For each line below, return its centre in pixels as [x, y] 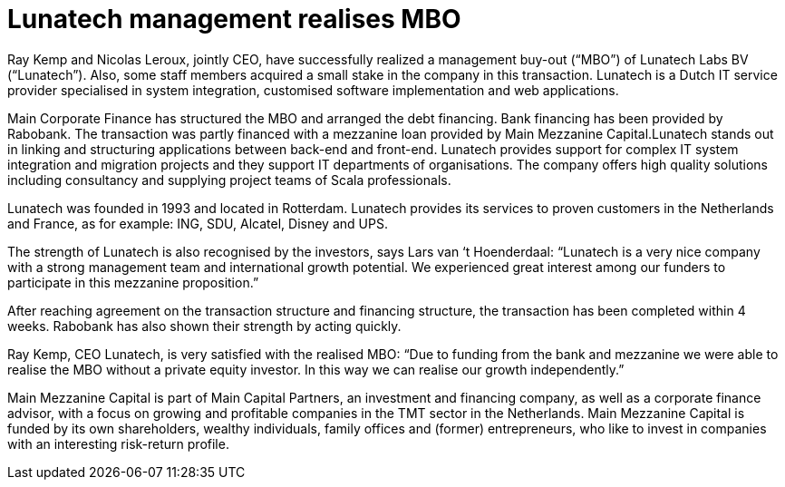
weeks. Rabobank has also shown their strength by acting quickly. [204, 326]
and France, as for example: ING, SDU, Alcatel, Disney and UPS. [198, 223]
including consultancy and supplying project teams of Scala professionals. [229, 180]
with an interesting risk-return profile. [118, 443]
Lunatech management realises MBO [234, 19]
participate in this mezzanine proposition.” [133, 282]
